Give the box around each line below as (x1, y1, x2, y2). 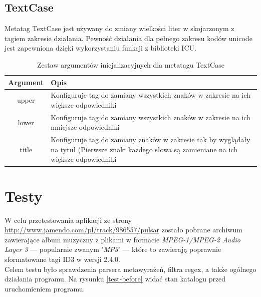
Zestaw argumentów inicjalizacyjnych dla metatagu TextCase (37, 59, 224, 70)
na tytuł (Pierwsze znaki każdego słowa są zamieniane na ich (51, 144, 237, 154)
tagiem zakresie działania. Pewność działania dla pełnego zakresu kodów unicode (5, 33, 252, 43)
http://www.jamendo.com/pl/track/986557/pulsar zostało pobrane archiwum (5, 224, 242, 235)
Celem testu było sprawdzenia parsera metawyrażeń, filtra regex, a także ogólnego (5, 263, 256, 274)
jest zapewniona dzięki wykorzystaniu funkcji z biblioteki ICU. (5, 43, 196, 53)
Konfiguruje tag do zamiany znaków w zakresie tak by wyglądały (51, 134, 250, 145)
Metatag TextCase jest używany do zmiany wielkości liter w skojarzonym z (5, 23, 234, 34)
